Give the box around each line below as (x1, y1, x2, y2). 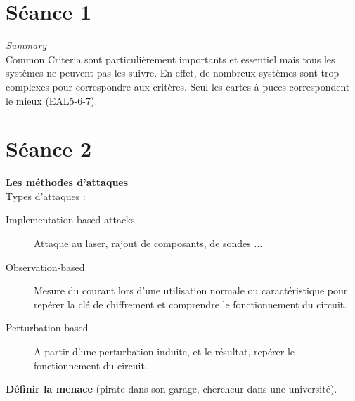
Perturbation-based (6, 320, 89, 335)
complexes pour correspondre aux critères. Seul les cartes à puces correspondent (6, 79, 350, 93)
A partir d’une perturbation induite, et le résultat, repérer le (34, 343, 295, 358)
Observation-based (6, 259, 85, 274)
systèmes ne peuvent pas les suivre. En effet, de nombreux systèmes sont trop (6, 65, 340, 80)
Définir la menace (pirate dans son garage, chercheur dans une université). (6, 381, 337, 396)
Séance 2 (6, 134, 92, 163)
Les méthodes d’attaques (6, 175, 129, 190)
